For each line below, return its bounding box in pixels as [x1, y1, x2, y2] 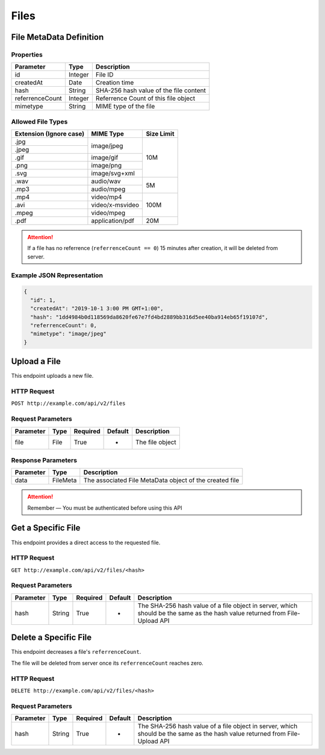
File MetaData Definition [11, 32, 104, 42]
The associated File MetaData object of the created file [83, 476, 240, 484]
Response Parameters [11, 456, 78, 464]
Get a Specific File [11, 523, 81, 533]
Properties [11, 50, 43, 58]
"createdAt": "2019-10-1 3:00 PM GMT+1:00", [30, 305, 164, 312]
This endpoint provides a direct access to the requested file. [11, 539, 161, 546]
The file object [135, 437, 177, 446]
